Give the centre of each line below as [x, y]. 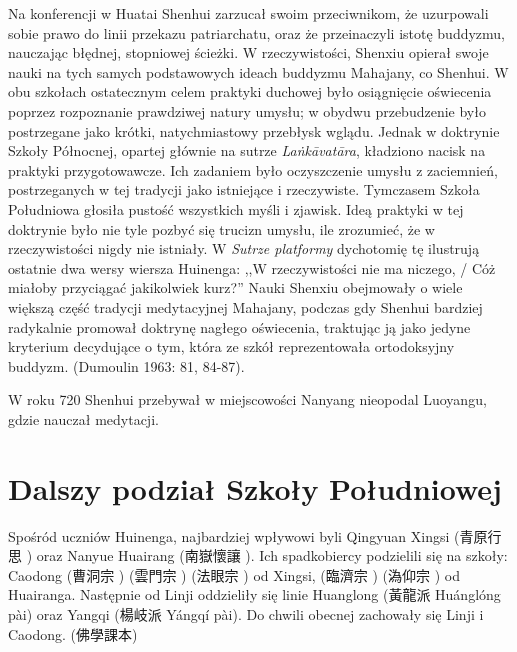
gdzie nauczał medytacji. [83, 418]
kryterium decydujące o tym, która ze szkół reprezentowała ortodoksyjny [231, 346]
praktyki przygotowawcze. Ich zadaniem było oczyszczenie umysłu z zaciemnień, [253, 169]
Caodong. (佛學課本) [73, 633]
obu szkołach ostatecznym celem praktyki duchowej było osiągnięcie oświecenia [250, 91]
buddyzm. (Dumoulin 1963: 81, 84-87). [126, 365]
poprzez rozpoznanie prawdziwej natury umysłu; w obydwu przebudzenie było [247, 110]
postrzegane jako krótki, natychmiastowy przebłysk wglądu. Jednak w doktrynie [254, 130]
